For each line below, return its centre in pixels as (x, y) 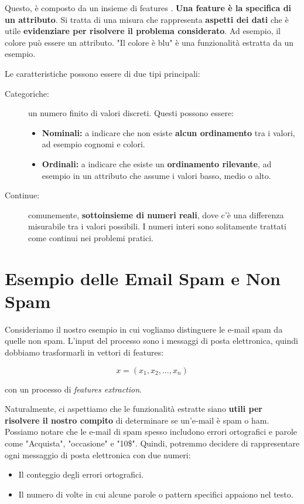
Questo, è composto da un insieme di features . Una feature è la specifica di (148, 8)
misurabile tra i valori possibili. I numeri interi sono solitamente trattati (157, 226)
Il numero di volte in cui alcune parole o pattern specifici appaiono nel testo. (156, 494)
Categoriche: (27, 93)
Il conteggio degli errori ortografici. (81, 474)
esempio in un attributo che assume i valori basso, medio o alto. (156, 175)
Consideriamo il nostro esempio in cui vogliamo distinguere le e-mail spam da (144, 329)
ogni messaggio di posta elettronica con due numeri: (98, 454)
